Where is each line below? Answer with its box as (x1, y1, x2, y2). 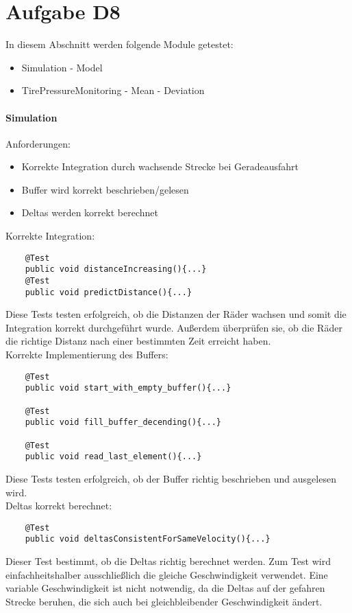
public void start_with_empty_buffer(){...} (25, 383, 231, 393)
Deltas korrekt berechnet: (5, 498, 112, 513)
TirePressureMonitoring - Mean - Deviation (21, 83, 205, 97)
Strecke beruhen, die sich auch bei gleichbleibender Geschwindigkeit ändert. (5, 594, 323, 608)
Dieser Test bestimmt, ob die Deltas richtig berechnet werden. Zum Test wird (5, 554, 331, 568)
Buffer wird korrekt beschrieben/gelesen (21, 182, 189, 196)
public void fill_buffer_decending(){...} (25, 417, 221, 428)
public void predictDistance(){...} (25, 287, 192, 297)
